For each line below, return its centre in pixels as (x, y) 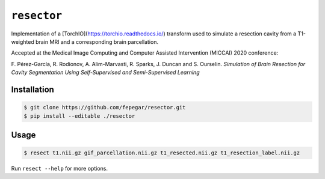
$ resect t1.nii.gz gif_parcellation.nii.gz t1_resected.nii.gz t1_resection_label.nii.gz (162, 153)
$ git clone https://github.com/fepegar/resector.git (105, 108)
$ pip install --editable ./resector (79, 116)
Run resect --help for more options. (60, 169)
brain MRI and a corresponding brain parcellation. (97, 41)
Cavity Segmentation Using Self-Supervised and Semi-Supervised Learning (105, 73)
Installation (32, 89)
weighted (23, 41)
